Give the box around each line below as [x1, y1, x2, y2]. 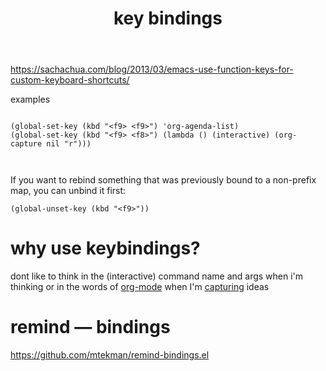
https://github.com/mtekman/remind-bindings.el [10, 349, 210, 361]
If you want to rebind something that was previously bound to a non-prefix [10, 174, 317, 186]
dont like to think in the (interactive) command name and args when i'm [10, 270, 304, 282]
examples [10, 93, 51, 106]
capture [10, 139, 43, 149]
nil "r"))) [46, 139, 92, 149]
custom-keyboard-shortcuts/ [10, 74, 130, 86]
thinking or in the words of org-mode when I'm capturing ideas [10, 281, 270, 293]
